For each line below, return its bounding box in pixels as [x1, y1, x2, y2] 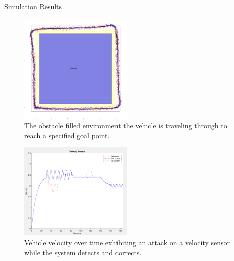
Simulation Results [4, 1, 62, 11]
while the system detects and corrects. [24, 247, 142, 257]
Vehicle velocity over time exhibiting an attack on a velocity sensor [24, 237, 230, 247]
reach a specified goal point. [24, 130, 110, 140]
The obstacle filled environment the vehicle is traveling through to [24, 120, 227, 131]
